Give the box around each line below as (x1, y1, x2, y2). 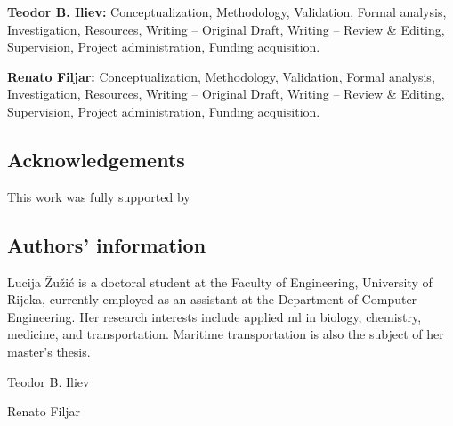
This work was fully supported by (7, 187, 190, 205)
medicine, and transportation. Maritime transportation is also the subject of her (7, 325, 444, 343)
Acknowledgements (7, 145, 185, 173)
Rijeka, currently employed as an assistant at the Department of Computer (7, 290, 417, 309)
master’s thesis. (7, 342, 91, 360)
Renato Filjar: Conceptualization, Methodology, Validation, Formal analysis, (7, 67, 435, 85)
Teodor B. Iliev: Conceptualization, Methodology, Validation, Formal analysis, (7, 3, 447, 20)
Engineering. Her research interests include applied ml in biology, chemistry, (7, 307, 422, 326)
